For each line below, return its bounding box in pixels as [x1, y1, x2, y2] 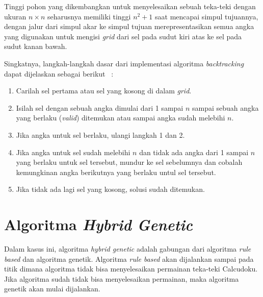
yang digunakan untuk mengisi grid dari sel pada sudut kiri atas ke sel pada [4, 31, 242, 41]
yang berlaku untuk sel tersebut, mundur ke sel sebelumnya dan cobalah [16, 157, 243, 167]
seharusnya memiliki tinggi [47, 11, 131, 21]
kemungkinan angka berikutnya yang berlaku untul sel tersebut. [16, 166, 216, 177]
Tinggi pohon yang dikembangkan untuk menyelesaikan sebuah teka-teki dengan [4, 1, 256, 11]
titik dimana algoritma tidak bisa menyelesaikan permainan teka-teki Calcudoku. [4, 263, 258, 274]
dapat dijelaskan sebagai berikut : [4, 68, 114, 79]
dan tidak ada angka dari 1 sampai [139, 146, 249, 157]
